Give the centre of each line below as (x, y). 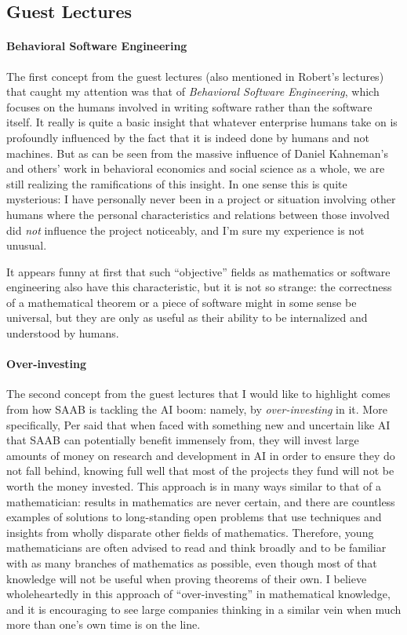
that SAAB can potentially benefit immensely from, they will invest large (183, 440)
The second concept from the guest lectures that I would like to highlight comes (198, 394)
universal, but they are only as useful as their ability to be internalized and (187, 317)
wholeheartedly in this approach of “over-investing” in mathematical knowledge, (198, 594)
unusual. (27, 245)
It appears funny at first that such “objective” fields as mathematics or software (198, 271)
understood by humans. (63, 333)
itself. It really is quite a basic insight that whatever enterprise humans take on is (202, 122)
